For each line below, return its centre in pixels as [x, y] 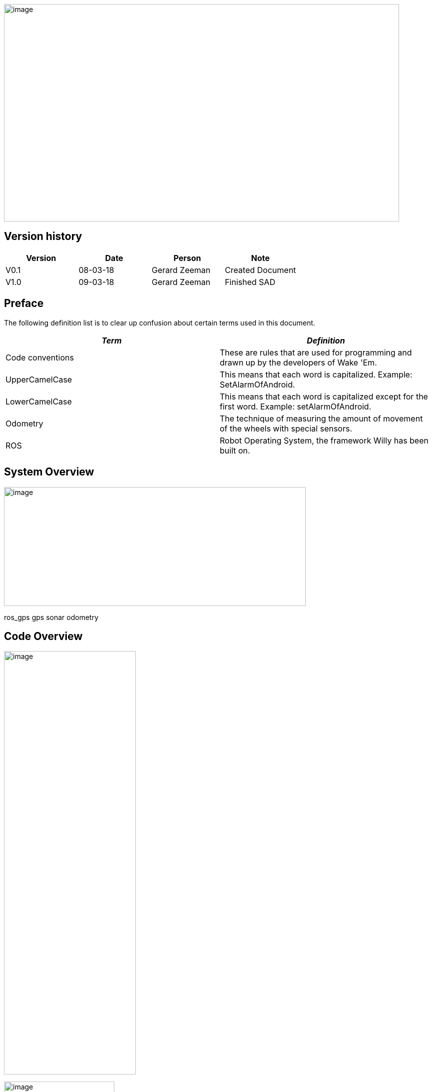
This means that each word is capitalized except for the [324, 396]
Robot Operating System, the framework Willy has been [324, 440]
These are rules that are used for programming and [316, 352]
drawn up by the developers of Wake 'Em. [298, 362]
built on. [235, 450]
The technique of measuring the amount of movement [321, 418]
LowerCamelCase [39, 401]
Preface [24, 303]
